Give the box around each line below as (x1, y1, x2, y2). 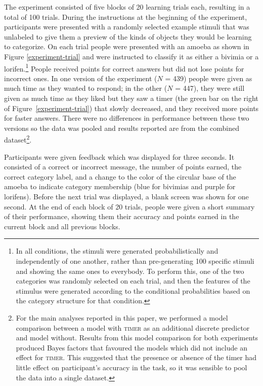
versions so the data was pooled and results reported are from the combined (4, 122, 240, 133)
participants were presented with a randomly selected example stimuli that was (4, 21, 249, 32)
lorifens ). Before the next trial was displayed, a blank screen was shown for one (4, 191, 249, 201)
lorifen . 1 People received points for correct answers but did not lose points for (4, 61, 244, 74)
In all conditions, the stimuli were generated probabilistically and (16, 245, 218, 256)
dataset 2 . (4, 133, 32, 145)
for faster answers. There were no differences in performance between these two (4, 113, 249, 123)
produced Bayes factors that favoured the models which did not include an (16, 342, 247, 353)
